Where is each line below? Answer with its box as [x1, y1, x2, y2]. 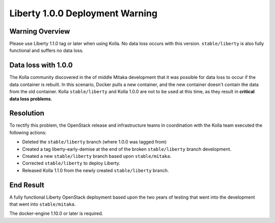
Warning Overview [9, 27, 70, 36]
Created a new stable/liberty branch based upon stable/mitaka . [22, 153, 172, 159]
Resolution [9, 109, 44, 118]
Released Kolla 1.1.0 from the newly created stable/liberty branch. [22, 167, 169, 173]
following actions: [9, 129, 47, 135]
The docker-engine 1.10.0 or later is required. [9, 210, 103, 216]
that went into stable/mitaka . [9, 201, 76, 207]
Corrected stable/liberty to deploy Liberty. [22, 160, 121, 166]
